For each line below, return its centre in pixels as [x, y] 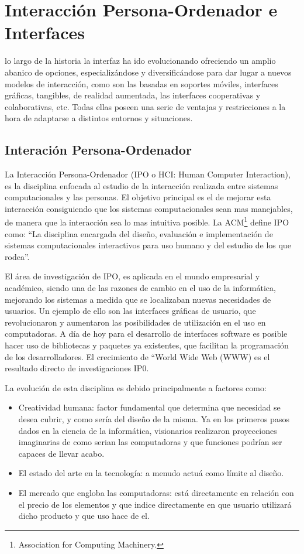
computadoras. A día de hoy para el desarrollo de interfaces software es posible [146, 334]
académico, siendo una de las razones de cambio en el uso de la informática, [140, 288]
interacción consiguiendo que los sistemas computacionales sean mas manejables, [149, 208]
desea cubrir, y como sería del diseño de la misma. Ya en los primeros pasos [154, 419]
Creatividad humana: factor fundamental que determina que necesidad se [149, 407]
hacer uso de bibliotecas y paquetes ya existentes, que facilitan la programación [147, 345]
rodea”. [17, 256]
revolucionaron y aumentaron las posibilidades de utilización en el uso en [135, 322]
